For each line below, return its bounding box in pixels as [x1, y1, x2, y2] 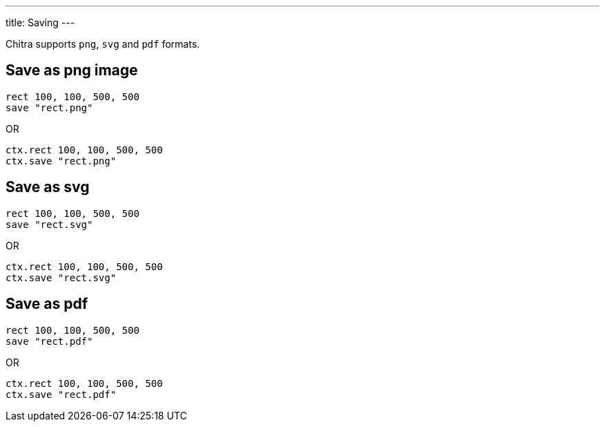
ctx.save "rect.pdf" [6, 388, 117, 400]
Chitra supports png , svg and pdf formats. [6, 38, 200, 50]
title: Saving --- [6, 17, 75, 28]
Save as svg [6, 178, 90, 196]
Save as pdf [6, 295, 88, 313]
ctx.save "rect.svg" [6, 272, 117, 283]
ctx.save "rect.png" [6, 155, 117, 167]
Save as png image [6, 61, 138, 79]
